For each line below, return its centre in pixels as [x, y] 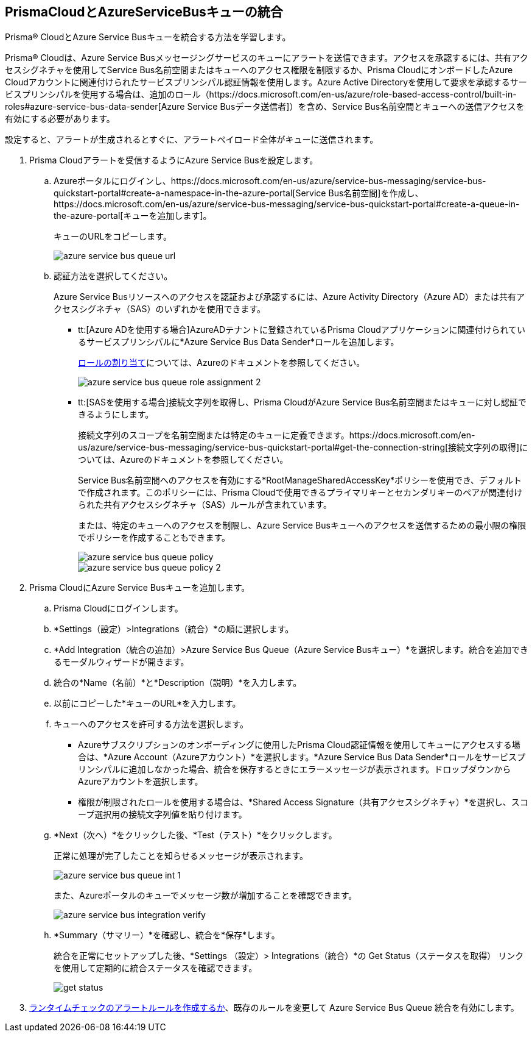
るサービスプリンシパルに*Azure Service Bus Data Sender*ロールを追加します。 [239, 342]
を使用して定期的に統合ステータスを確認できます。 [156, 968]
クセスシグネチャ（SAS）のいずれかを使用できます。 [160, 309]
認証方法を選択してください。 [113, 276]
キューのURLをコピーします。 [113, 237]
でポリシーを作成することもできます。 [154, 538]
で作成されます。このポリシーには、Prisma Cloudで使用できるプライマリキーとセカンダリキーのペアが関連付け [300, 493]
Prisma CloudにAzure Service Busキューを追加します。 [140, 588]
